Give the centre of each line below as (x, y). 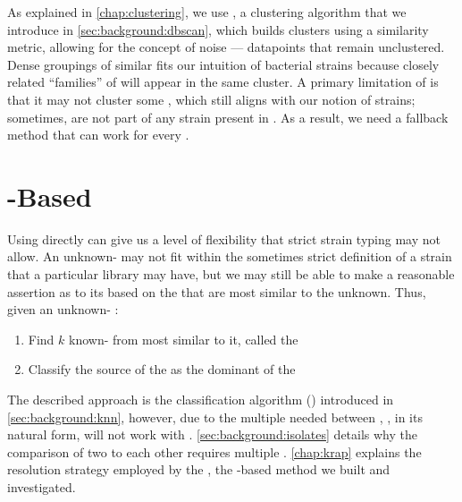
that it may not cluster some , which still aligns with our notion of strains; (211, 99)
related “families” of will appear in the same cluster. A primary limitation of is (223, 82)
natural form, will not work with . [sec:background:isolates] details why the (213, 434)
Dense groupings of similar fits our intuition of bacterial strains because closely (223, 64)
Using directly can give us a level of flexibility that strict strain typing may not (224, 238)
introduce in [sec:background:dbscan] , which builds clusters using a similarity (218, 29)
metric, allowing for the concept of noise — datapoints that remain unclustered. (226, 47)
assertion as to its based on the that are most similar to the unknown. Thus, (217, 291)
